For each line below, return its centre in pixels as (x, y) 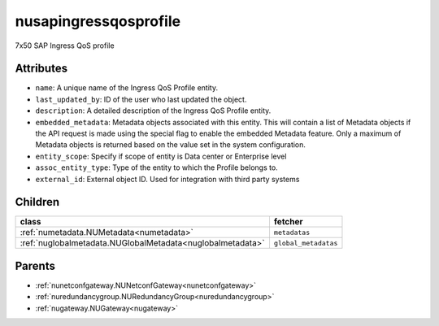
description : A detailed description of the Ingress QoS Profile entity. (153, 111)
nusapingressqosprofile (98, 21)
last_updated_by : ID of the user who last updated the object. (141, 99)
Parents (35, 265)
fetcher (289, 222)
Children (37, 202)
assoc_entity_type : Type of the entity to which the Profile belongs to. (156, 167)
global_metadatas (306, 243)
